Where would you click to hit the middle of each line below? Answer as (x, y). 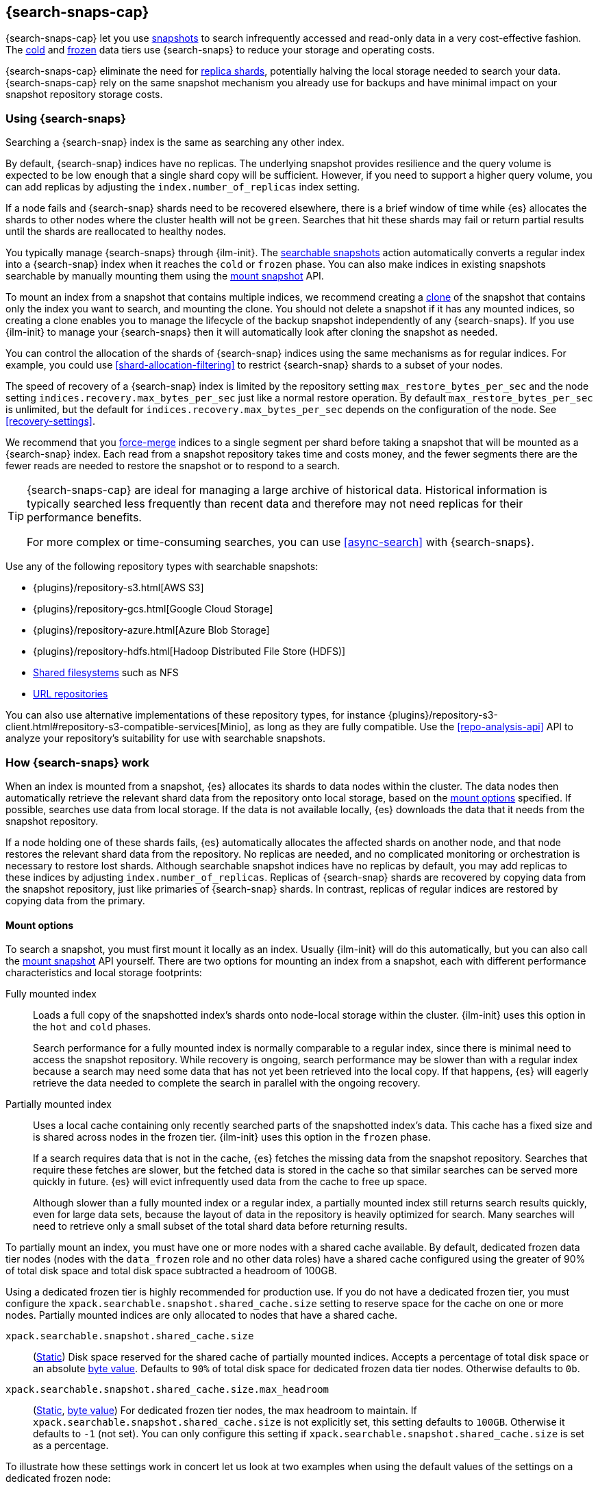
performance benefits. (84, 518)
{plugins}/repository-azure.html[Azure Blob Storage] (151, 630)
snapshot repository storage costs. (84, 95)
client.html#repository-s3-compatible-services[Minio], (128, 727)
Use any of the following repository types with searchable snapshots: (162, 567)
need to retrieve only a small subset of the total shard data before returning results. (220, 1226)
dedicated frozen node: (58, 1478)
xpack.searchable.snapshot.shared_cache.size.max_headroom (167, 1390)
